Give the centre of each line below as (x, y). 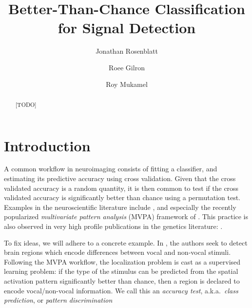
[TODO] (26, 104)
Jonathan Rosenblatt (127, 51)
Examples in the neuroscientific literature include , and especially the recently (120, 207)
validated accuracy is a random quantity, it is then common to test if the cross (121, 188)
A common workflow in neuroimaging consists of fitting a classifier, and (111, 169)
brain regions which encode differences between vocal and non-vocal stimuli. (117, 252)
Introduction (47, 145)
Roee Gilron (127, 67)
